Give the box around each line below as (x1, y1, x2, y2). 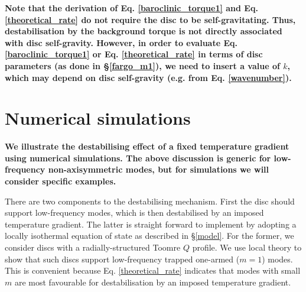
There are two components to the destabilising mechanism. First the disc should (5, 194, 295, 207)
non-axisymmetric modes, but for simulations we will (48, 163, 269, 176)
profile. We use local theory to (192, 241, 302, 254)
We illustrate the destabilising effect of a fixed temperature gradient (5, 140, 289, 153)
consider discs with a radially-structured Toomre (5, 241, 181, 254)
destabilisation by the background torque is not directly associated (5, 25, 282, 37)
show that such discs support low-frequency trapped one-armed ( (5, 252, 240, 265)
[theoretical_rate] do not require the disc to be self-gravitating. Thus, (5, 13, 296, 25)
